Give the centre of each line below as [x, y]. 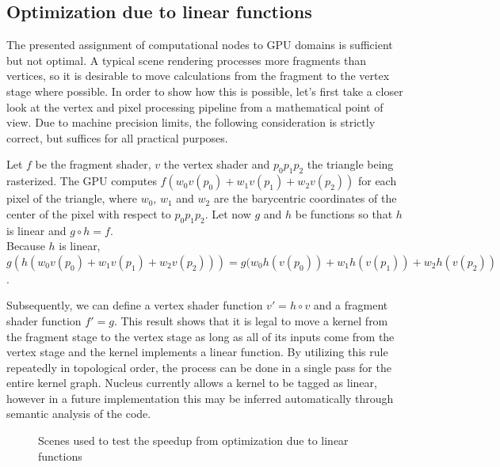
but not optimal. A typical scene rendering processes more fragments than [187, 60]
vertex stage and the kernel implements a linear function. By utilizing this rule [197, 352]
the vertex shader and [217, 164]
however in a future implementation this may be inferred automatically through [200, 398]
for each [377, 181]
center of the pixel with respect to [89, 213]
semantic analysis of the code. [79, 414]
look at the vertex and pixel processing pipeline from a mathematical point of [195, 106]
